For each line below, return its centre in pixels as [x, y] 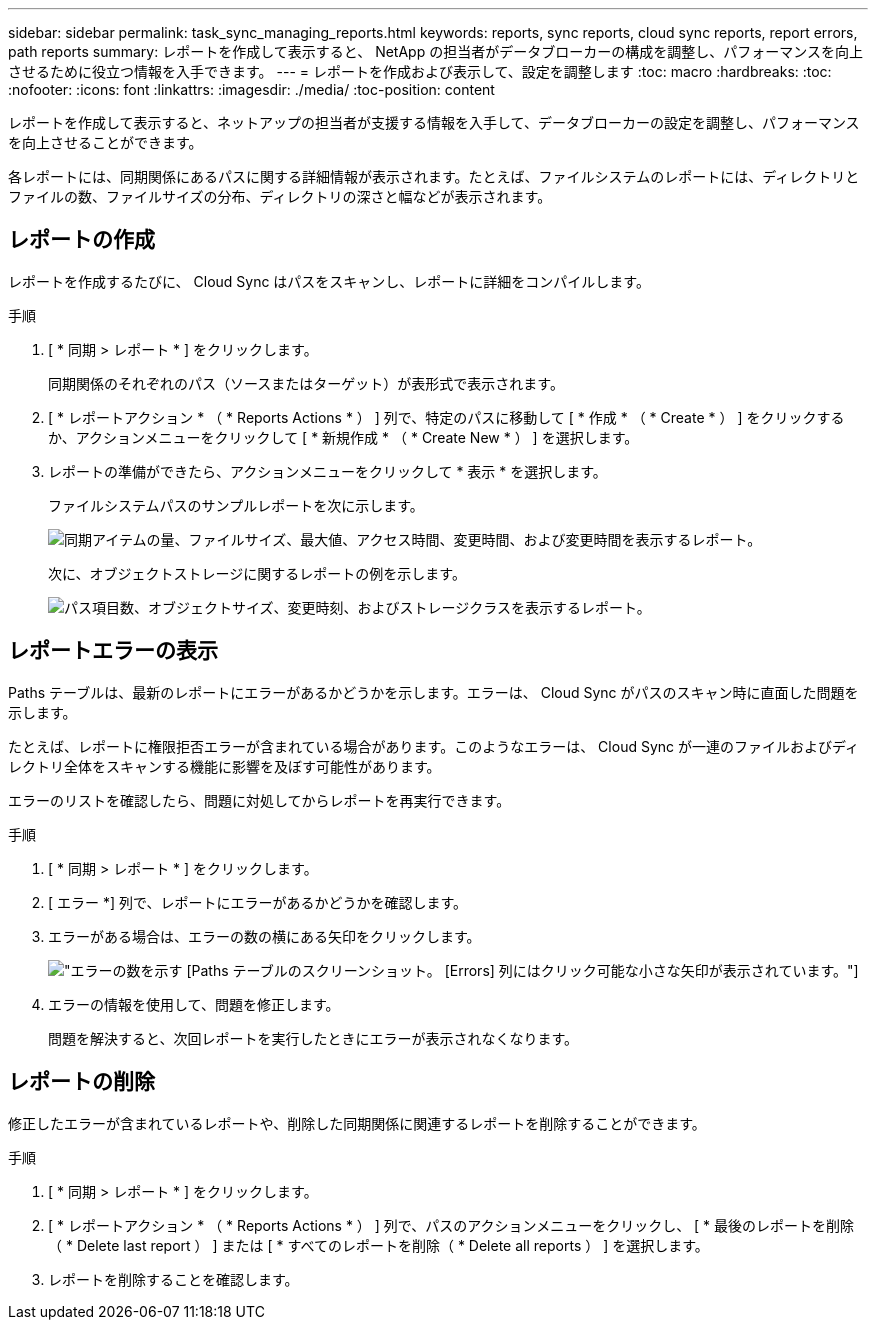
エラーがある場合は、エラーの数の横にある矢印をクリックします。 [264, 936]
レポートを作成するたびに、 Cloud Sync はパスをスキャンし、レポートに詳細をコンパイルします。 [329, 281]
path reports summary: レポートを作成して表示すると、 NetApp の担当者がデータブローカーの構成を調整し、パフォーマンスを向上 [435, 51]
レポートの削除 [81, 1082]
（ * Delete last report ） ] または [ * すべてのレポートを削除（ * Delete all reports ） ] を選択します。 [378, 1245]
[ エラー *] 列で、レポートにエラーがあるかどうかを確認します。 [258, 902]
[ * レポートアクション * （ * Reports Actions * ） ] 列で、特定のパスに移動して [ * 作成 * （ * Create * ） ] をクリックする [446, 417]
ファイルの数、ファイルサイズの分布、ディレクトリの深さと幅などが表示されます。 [280, 196]
